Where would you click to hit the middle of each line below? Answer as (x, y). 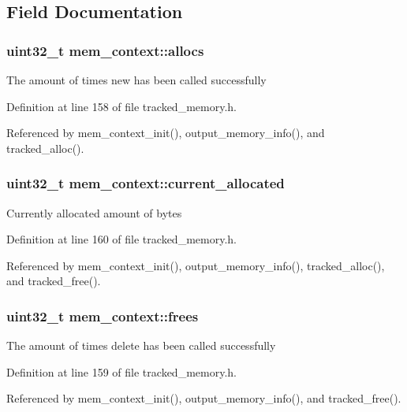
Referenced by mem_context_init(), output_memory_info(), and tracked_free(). (204, 398)
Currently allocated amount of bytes (94, 212)
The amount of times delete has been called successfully (141, 345)
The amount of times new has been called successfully (136, 80)
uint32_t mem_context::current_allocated (146, 183)
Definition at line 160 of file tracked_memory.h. (121, 239)
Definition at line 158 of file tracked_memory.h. (121, 106)
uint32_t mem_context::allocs (105, 50)
